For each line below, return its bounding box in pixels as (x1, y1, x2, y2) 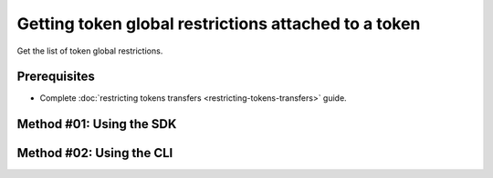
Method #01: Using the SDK (16, 116, 177, 132)
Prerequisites (16, 69, 95, 84)
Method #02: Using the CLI (16, 145, 173, 161)
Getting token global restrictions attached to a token (16, 14, 421, 34)
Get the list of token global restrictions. (16, 45, 163, 56)
